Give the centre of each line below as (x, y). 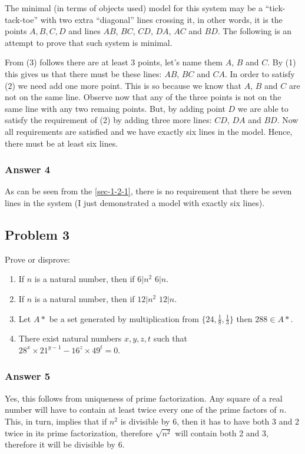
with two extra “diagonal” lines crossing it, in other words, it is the (161, 19)
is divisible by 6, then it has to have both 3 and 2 (210, 421)
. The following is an (255, 31)
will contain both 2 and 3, (222, 433)
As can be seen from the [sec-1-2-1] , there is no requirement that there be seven (148, 191)
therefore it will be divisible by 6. (65, 444)
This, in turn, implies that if (56, 421)
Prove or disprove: (37, 259)
